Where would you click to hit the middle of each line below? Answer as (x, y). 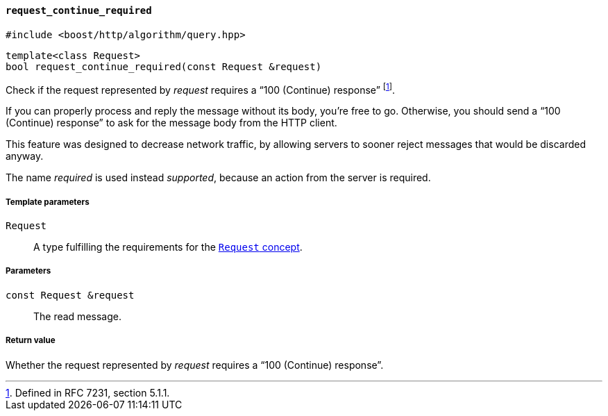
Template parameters (48, 202)
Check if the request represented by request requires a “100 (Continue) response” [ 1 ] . (201, 89)
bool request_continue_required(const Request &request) (164, 66)
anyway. (25, 156)
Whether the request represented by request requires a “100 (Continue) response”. (195, 365)
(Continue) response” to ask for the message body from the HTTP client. (171, 123)
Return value (31, 341)
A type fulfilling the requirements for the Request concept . (168, 247)
